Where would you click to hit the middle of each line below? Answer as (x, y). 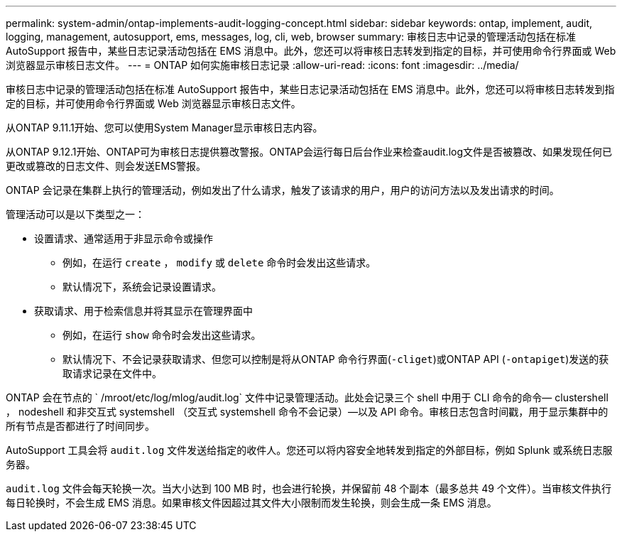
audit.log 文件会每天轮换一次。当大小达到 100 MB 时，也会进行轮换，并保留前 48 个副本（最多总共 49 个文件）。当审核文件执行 (309, 488)
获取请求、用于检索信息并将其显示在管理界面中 (143, 311)
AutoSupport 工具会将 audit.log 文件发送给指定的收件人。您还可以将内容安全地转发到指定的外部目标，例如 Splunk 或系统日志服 (309, 450)
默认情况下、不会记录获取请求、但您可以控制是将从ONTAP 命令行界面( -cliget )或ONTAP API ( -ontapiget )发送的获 (336, 359)
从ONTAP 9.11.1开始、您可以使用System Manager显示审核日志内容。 (164, 128)
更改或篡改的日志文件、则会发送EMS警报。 (106, 166)
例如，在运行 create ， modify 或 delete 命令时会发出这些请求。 (219, 262)
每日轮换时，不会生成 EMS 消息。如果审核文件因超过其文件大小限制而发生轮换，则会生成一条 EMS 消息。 (251, 503)
